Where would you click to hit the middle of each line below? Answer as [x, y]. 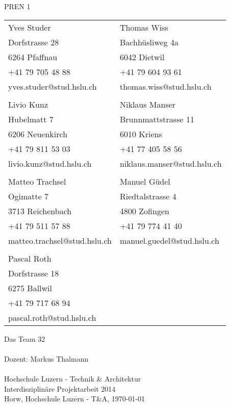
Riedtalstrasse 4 [148, 196]
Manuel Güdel [145, 181]
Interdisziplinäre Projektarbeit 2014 [60, 388]
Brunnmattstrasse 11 [157, 119]
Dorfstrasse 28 [34, 42]
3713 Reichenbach [40, 211]
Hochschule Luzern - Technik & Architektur [73, 378]
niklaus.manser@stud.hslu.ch [171, 163]
